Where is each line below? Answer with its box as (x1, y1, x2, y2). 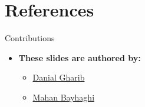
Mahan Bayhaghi (32, 91, 95, 103)
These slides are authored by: (18, 51, 141, 63)
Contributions (5, 32, 55, 44)
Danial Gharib (32, 71, 85, 83)
